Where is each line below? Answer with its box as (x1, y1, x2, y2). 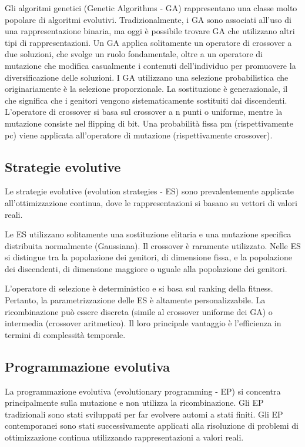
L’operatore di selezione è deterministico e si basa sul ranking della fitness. (5, 282, 273, 294)
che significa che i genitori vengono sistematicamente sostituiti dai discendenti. (5, 94, 287, 106)
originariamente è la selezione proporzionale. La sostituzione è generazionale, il (5, 82, 288, 95)
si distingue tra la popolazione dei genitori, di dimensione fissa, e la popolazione (5, 251, 292, 263)
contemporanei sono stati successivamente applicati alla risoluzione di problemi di (5, 419, 299, 432)
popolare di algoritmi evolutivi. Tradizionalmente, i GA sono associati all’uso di (5, 13, 291, 25)
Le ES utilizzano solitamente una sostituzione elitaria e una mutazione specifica (5, 228, 291, 240)
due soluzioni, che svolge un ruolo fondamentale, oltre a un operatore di (5, 48, 263, 60)
